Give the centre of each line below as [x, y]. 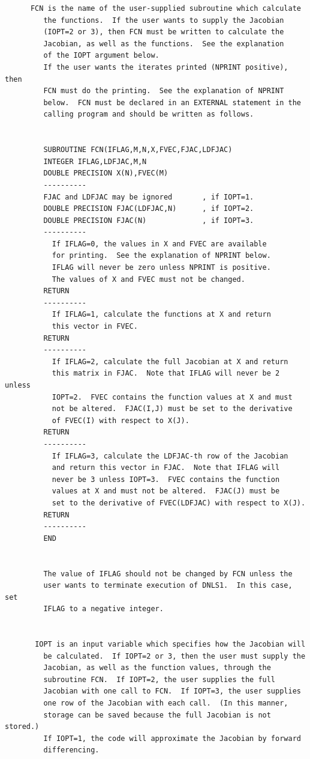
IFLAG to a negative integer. [103, 609]
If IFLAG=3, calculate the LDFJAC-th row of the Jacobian [170, 456]
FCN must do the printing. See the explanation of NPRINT [164, 91]
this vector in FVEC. [95, 327]
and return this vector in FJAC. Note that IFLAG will [166, 468]
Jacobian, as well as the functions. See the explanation [164, 44]
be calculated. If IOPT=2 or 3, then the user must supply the [174, 656]
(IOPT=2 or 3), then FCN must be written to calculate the [164, 32]
